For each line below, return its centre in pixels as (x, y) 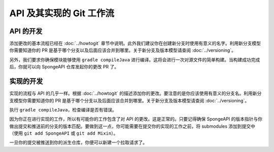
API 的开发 (26, 31)
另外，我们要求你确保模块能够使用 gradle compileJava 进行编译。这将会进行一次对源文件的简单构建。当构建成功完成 (135, 60)
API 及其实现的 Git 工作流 (62, 13)
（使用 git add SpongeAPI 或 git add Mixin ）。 (64, 133)
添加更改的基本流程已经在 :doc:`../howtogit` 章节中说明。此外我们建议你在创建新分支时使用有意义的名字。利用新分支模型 (135, 44)
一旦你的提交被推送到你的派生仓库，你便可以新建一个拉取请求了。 (78, 142)
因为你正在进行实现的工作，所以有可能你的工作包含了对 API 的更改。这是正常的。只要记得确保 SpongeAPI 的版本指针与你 (136, 119)
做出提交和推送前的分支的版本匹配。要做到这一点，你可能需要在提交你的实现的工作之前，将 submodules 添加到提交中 (132, 126)
